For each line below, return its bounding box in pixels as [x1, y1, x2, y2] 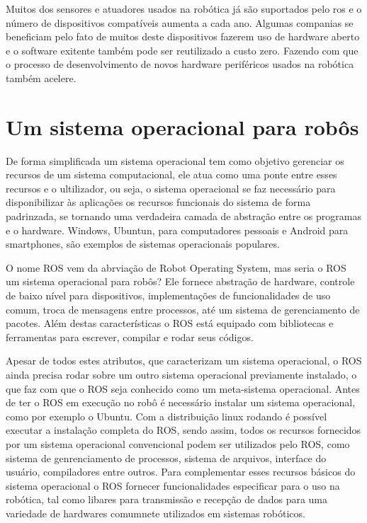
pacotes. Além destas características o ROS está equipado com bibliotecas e [6, 316, 334, 331]
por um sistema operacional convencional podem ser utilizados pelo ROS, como [6, 436, 350, 451]
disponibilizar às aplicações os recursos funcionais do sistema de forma [6, 195, 311, 209]
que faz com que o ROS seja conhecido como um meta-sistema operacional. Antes [6, 381, 360, 396]
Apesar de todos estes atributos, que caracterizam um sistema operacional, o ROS [6, 353, 362, 368]
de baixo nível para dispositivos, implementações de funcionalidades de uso [6, 288, 331, 303]
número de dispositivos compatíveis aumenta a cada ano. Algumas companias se [6, 15, 354, 30]
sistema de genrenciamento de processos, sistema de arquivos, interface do [6, 450, 327, 465]
